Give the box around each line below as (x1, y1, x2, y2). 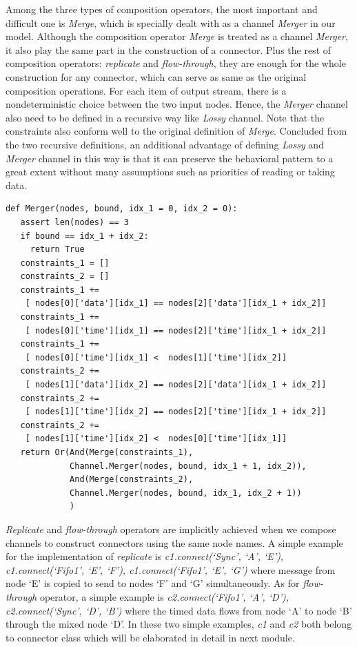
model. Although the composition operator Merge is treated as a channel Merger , (6, 29, 348, 44)
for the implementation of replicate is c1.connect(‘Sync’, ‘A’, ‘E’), (6, 549, 284, 563)
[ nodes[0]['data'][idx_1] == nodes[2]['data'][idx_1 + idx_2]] (25, 298, 327, 309)
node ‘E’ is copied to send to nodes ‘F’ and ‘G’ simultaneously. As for (6, 576, 300, 590)
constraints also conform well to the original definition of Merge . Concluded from (6, 124, 347, 138)
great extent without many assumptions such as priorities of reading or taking (6, 164, 335, 179)
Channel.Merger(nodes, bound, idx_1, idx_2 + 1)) (70, 487, 302, 498)
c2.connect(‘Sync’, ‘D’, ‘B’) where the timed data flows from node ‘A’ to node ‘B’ (6, 603, 352, 617)
